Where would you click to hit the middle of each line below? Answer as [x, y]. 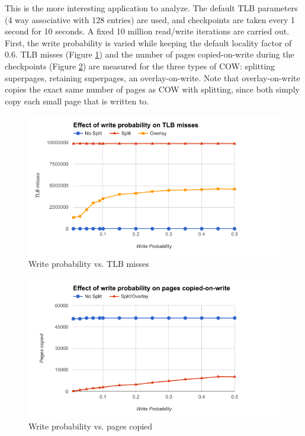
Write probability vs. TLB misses [89, 264]
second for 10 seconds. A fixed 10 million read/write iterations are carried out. [147, 31]
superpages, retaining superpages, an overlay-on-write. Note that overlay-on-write [152, 77]
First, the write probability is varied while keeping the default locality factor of [148, 42]
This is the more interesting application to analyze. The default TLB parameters [151, 8]
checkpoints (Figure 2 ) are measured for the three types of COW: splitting [140, 66]
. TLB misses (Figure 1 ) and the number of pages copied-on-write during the [155, 54]
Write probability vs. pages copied [91, 426]
